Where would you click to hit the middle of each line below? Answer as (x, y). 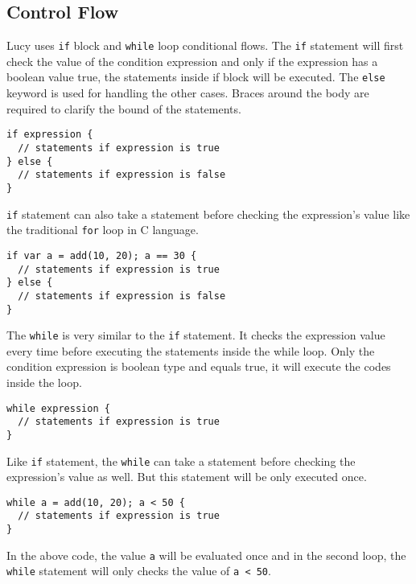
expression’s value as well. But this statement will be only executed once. (187, 477)
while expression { (58, 408)
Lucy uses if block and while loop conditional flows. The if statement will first (205, 45)
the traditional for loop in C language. (103, 230)
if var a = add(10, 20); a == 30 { (102, 255)
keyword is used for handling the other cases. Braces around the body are (188, 93)
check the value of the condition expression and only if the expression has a (192, 61)
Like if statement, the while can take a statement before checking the (181, 461)
